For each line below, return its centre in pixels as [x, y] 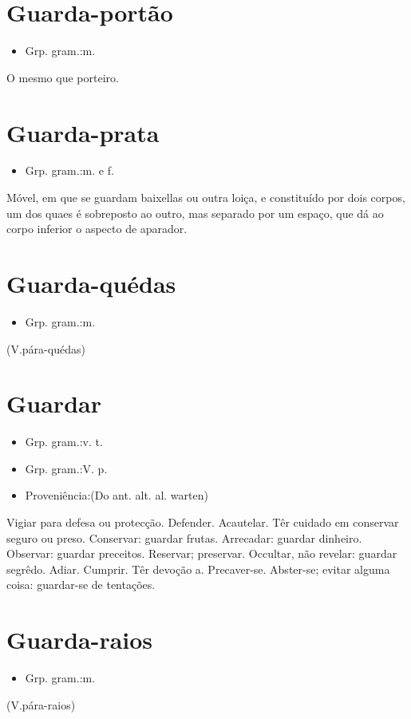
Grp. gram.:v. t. [64, 442]
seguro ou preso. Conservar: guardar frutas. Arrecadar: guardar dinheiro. [184, 537]
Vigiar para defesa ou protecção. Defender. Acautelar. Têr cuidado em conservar [203, 522]
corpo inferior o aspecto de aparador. [97, 229]
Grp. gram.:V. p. [66, 468]
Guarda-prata [83, 132]
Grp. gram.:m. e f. [69, 170]
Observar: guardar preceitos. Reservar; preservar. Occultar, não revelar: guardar [202, 553]
